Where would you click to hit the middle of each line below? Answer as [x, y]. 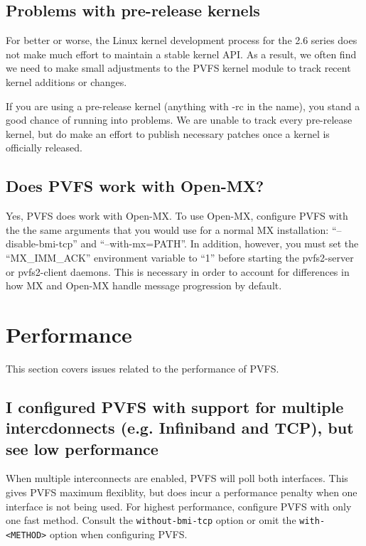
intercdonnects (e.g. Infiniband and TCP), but [180, 428]
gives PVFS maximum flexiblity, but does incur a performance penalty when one [182, 492]
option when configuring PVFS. [118, 534]
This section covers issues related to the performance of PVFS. [142, 368]
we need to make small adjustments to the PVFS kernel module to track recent [178, 68]
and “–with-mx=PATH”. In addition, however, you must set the [220, 243]
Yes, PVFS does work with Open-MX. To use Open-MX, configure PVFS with [177, 216]
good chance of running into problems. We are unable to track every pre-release [179, 120]
